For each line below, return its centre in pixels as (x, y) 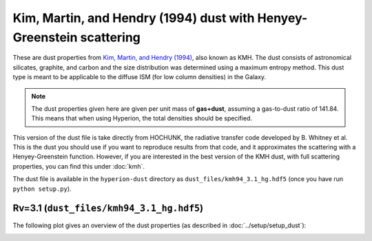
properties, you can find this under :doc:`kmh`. (79, 166)
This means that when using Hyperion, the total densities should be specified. (142, 118)
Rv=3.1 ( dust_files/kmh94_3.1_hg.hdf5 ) (108, 208)
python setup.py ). (42, 189)
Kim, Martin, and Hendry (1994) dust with (134, 18)
